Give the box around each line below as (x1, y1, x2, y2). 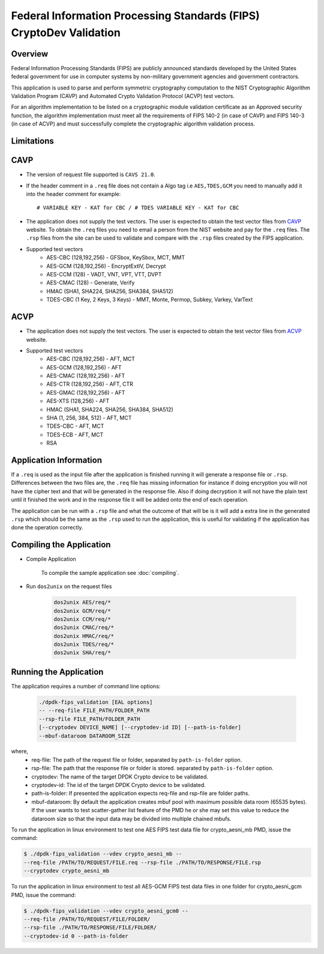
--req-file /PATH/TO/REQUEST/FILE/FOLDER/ (23, 916, 151, 922)
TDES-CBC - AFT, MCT (46, 422, 104, 430)
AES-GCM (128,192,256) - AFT (46, 363, 122, 371)
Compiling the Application (11, 539, 111, 550)
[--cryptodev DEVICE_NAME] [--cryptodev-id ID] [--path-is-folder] (38, 724, 242, 731)
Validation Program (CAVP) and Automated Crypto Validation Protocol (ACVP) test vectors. (11, 93, 235, 100)
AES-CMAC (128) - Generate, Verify (46, 279, 135, 287)
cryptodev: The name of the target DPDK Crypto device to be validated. (31, 773, 209, 780)
